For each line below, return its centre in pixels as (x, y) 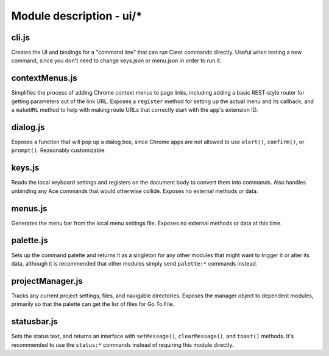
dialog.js (28, 127)
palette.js (30, 240)
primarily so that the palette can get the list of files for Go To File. (93, 304)
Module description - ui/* (77, 16)
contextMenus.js (44, 78)
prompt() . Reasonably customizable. (59, 150)
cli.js (21, 38)
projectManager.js (47, 281)
